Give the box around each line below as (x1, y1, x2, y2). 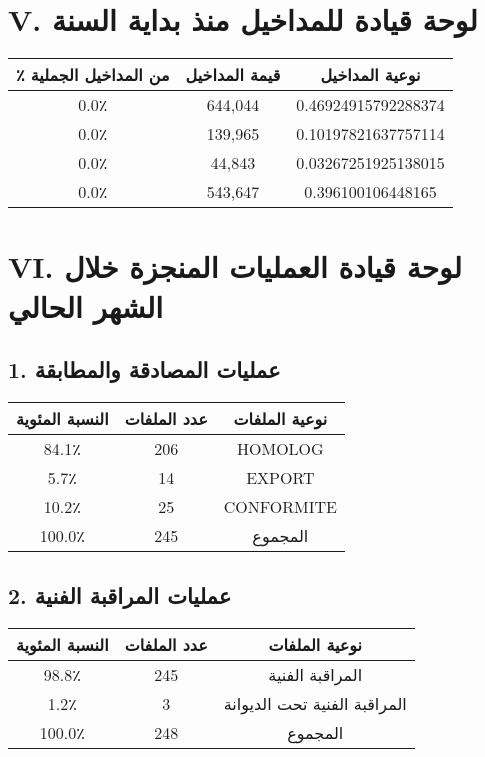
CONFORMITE (223, 494, 337, 518)
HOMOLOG (237, 436, 324, 460)
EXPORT (246, 465, 315, 489)
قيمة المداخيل (185, 63, 281, 87)
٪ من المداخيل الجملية (16, 63, 170, 87)
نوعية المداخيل (320, 63, 421, 87)
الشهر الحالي (8, 285, 164, 326)
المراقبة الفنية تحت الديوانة (223, 692, 407, 716)
